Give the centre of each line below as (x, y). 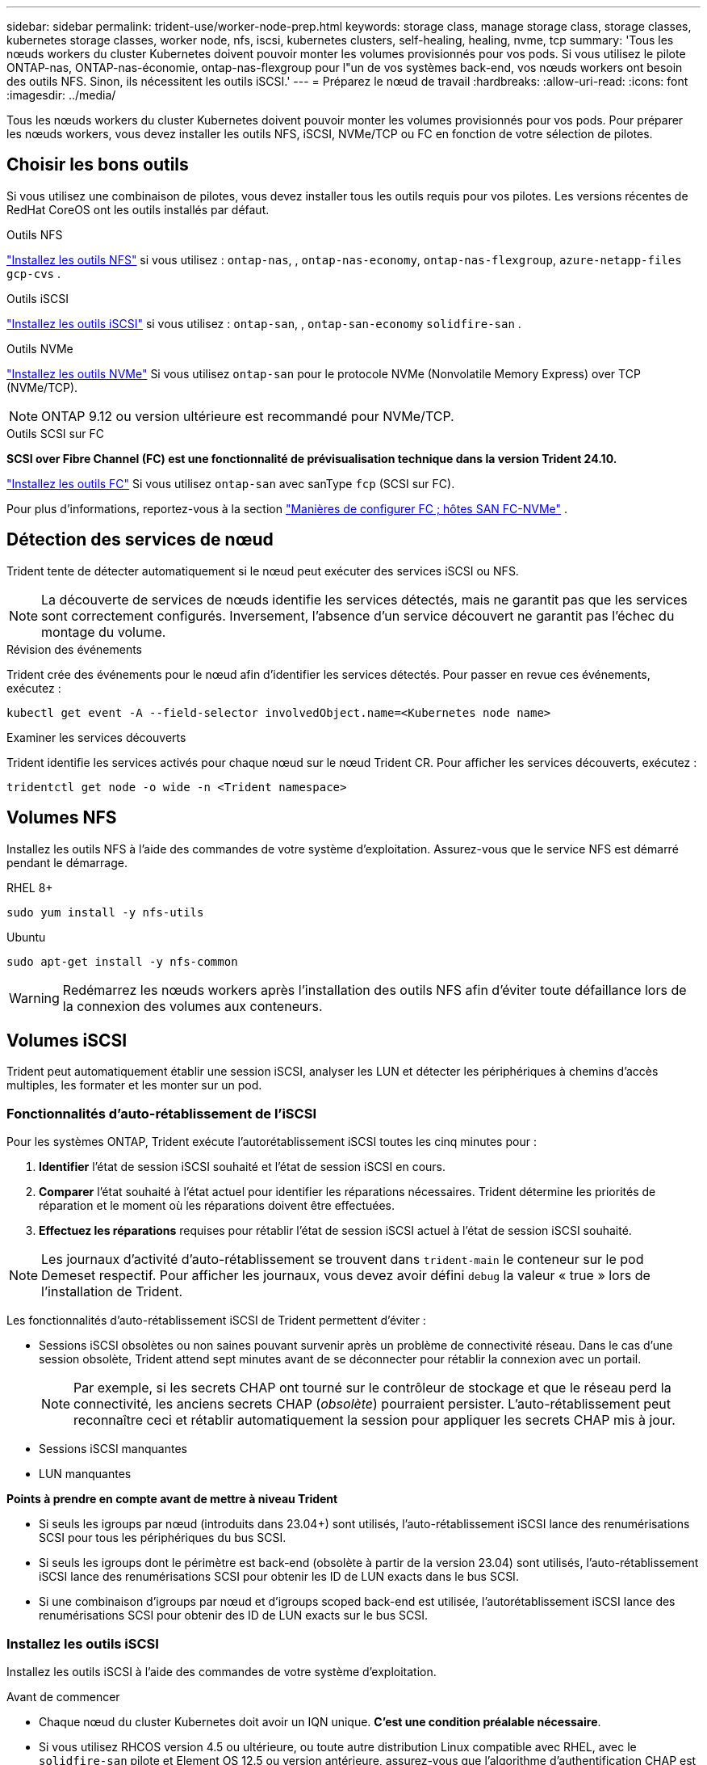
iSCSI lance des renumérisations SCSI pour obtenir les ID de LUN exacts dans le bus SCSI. (279, 1577)
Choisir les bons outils (98, 165)
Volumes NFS (62, 818)
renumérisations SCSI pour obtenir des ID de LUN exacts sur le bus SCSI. (233, 1615)
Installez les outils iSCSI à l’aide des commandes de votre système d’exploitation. (222, 1671)
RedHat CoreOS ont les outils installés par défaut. (138, 209)
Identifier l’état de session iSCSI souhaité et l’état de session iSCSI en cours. (243, 1167)
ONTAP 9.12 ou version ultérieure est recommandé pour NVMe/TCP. (248, 416)
